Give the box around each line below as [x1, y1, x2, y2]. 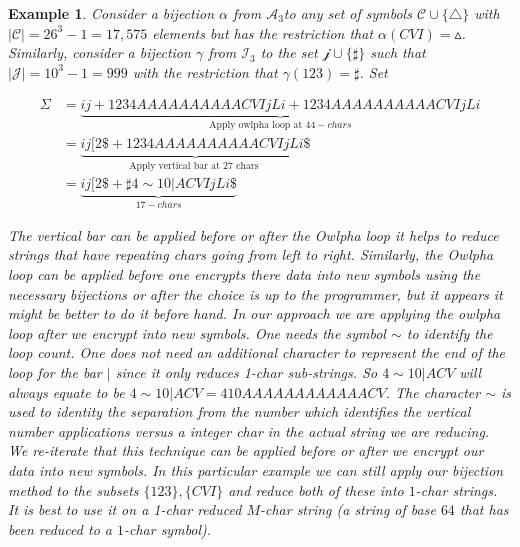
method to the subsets [8, 479, 139, 500]
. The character [385, 381, 481, 402]
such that [370, 42, 426, 63]
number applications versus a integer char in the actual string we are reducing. [8, 420, 490, 441]
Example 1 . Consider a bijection [8, 3, 215, 23]
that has [459, 499, 509, 520]
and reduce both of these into [228, 479, 404, 500]
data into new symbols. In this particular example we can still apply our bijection [8, 459, 504, 480]
